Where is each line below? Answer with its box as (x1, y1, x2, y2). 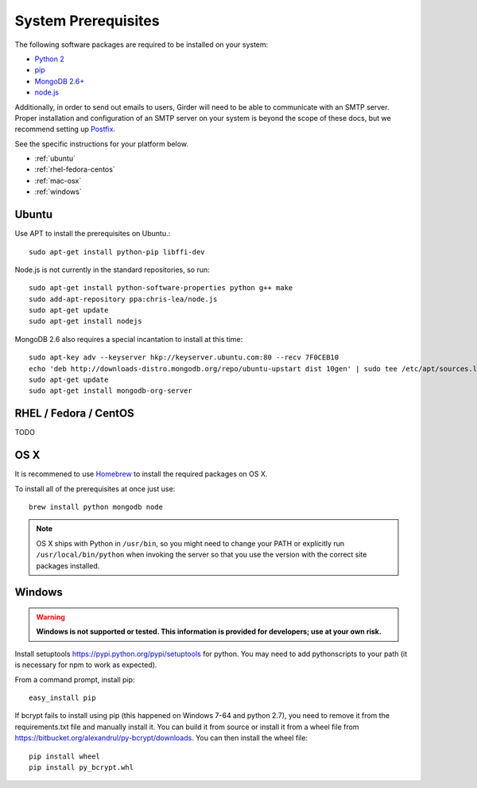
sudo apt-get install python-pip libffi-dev (29, 247, 206, 256)
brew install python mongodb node (29, 503, 163, 512)
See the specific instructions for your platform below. (14, 139, 188, 149)
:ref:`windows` (34, 187, 83, 196)
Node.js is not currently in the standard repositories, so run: (14, 265, 210, 274)
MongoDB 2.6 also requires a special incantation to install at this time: (14, 334, 243, 344)
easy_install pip (29, 693, 96, 702)
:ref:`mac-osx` (34, 176, 82, 185)
